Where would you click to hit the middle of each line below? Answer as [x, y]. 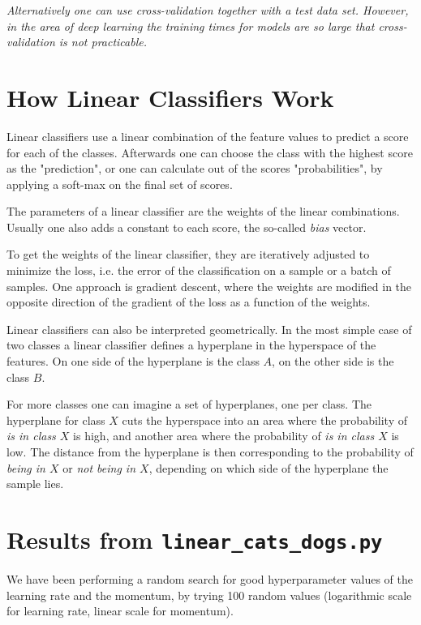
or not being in [99, 467]
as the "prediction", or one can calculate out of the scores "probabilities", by [195, 168]
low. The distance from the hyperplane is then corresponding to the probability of [210, 452]
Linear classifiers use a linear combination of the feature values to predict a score [208, 136]
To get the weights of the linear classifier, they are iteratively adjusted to [188, 254]
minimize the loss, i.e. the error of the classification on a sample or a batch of [199, 270]
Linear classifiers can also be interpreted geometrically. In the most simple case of [209, 329]
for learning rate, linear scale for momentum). [120, 611]
